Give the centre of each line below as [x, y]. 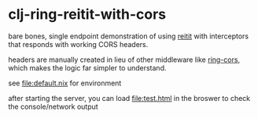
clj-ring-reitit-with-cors [87, 14]
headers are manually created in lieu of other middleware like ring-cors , [124, 59]
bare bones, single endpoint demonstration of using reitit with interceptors [129, 36]
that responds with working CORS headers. [78, 44]
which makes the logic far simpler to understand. [87, 67]
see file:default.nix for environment [65, 83]
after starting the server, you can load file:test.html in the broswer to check [129, 98]
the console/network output [53, 106]
